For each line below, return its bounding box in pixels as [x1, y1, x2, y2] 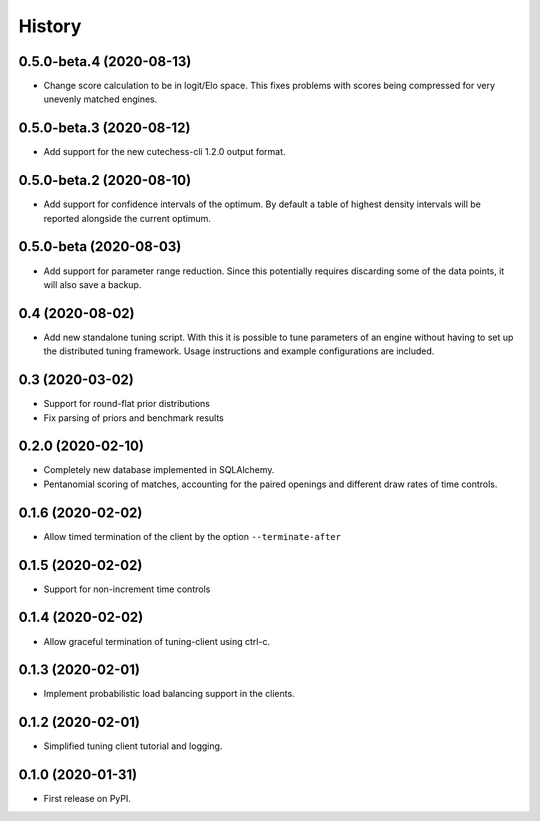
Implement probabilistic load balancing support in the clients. [43, 688, 295, 700]
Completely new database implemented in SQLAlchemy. [43, 464, 275, 476]
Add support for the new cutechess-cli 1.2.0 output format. [43, 146, 286, 158]
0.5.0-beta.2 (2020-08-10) [18, 172, 192, 189]
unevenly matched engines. [43, 93, 158, 105]
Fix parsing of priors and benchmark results [43, 411, 224, 424]
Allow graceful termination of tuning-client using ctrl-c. [43, 635, 270, 647]
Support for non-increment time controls [43, 583, 211, 595]
